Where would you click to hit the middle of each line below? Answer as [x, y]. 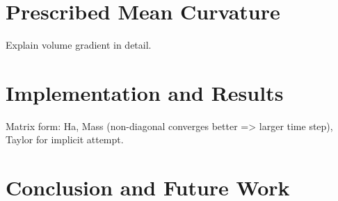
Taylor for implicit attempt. [65, 139]
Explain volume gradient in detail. [79, 45]
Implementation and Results [145, 92]
